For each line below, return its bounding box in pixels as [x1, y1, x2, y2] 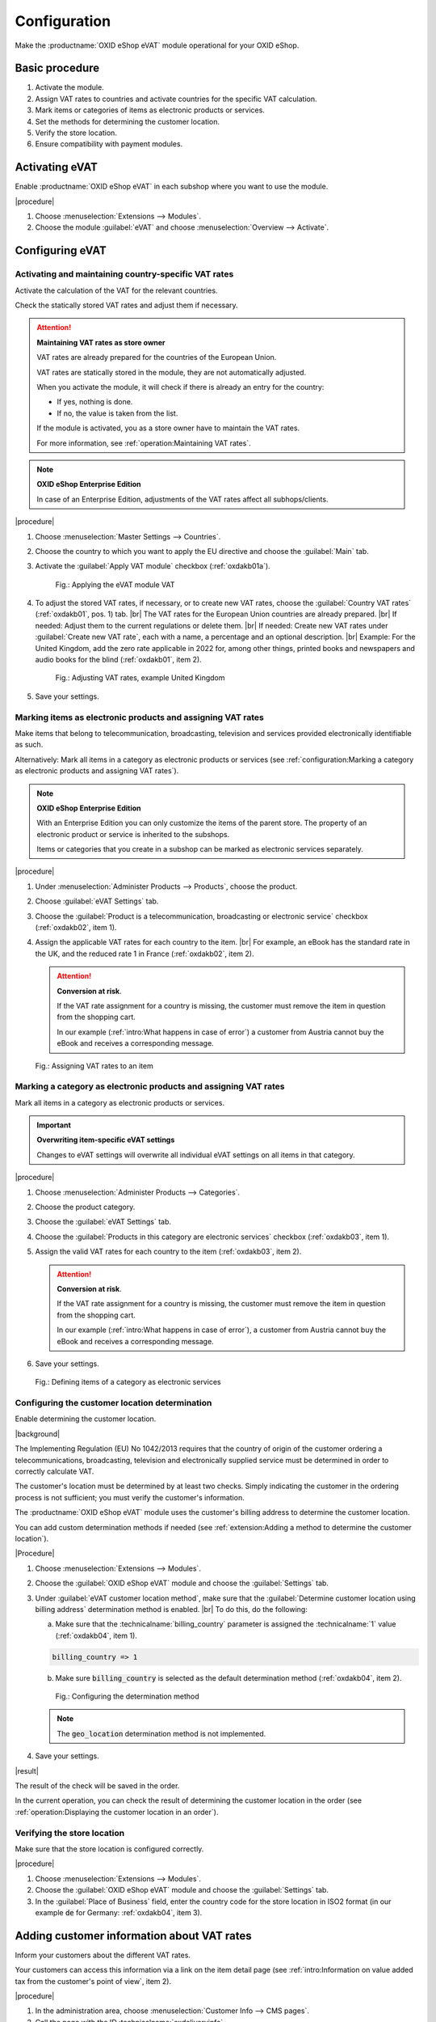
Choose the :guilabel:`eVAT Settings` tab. [35, 1217, 172, 1227]
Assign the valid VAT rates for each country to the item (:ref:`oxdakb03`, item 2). [35, 1246, 302, 1257]
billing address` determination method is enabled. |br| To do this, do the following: [35, 1604, 308, 1614]
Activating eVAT [15, 160, 99, 174]
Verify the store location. [35, 128, 117, 137]
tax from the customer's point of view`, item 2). [15, 1976, 172, 1986]
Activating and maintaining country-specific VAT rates [15, 269, 234, 280]
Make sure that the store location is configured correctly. [15, 1844, 204, 1854]
